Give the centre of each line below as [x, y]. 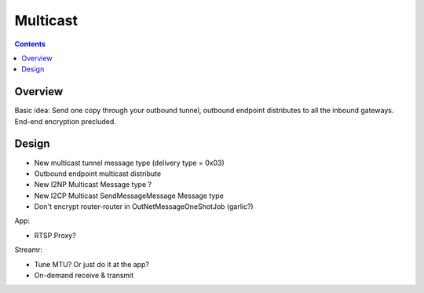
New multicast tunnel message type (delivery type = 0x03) [130, 163]
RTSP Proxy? [55, 235]
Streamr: [29, 250]
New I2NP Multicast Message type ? [93, 185]
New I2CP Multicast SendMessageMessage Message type [129, 196]
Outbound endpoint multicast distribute [97, 174]
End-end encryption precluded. [66, 121]
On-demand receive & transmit [84, 276]
